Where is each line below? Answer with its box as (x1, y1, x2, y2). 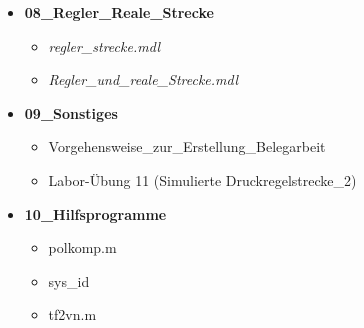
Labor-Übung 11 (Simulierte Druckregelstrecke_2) (48, 169, 357, 190)
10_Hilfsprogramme (24, 203, 167, 224)
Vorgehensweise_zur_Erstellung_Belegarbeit (48, 136, 326, 157)
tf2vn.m (48, 304, 97, 325)
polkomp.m (48, 237, 117, 258)
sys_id (48, 270, 90, 291)
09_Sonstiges (24, 102, 118, 123)
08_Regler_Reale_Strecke (24, 2, 214, 22)
